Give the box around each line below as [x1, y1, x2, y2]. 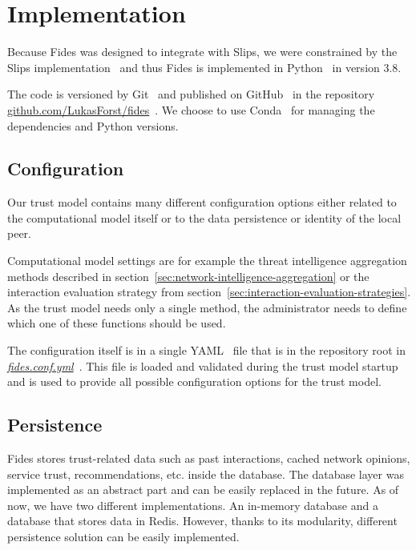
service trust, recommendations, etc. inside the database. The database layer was [7, 465, 404, 482]
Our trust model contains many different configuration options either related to [7, 194, 397, 211]
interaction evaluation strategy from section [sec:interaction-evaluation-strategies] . [7, 283, 411, 300]
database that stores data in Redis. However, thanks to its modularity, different [7, 512, 398, 529]
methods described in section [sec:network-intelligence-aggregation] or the [7, 267, 370, 284]
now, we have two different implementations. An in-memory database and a [7, 496, 378, 513]
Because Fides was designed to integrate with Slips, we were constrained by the [7, 43, 398, 60]
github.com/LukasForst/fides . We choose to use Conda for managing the [7, 101, 375, 118]
